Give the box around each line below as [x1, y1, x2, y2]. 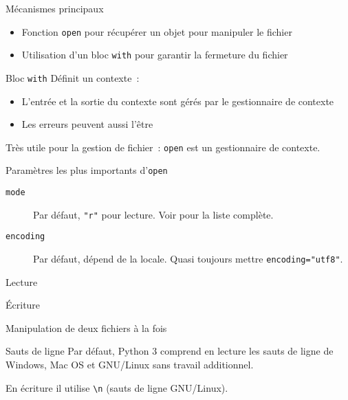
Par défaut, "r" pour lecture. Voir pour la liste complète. [33, 207, 274, 221]
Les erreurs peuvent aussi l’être [21, 117, 153, 131]
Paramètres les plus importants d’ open [6, 163, 168, 177]
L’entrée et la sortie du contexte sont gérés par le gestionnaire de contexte [21, 93, 334, 108]
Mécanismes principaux [6, 1, 104, 15]
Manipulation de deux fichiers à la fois [6, 320, 167, 335]
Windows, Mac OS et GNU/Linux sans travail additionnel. [6, 357, 254, 372]
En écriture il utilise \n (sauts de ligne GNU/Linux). [6, 380, 228, 395]
